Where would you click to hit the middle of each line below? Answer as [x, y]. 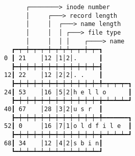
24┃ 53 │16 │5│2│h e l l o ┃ [68, 92]
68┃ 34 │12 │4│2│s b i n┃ [53, 143]
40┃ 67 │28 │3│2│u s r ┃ [53, 109]
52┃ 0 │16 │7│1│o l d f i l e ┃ [68, 126]
